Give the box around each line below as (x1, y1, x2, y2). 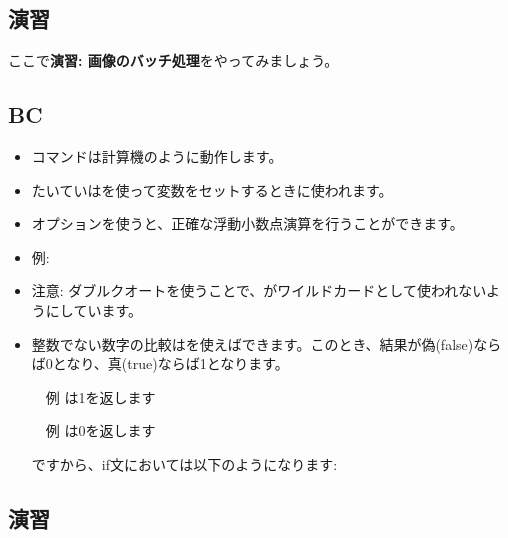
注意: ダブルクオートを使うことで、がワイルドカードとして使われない (31, 280, 486, 301)
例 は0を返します (45, 420, 156, 441)
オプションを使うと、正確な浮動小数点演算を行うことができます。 (31, 213, 464, 234)
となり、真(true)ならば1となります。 (52, 353, 289, 374)
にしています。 (45, 299, 142, 320)
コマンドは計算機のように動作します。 (31, 146, 283, 166)
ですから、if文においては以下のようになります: (31, 453, 338, 474)
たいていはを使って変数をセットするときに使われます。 (31, 179, 393, 200)
